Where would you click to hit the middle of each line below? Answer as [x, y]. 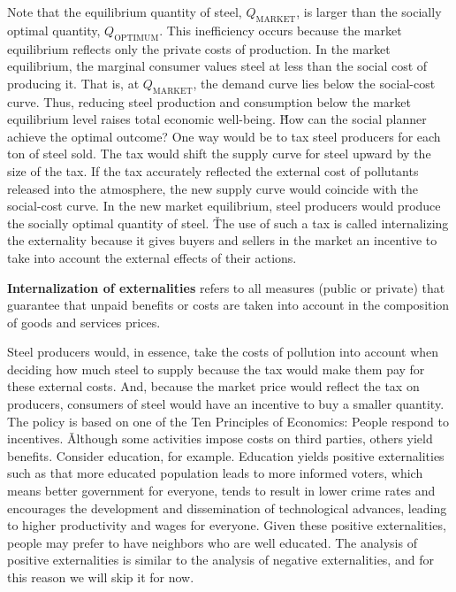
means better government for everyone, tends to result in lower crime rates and [221, 491]
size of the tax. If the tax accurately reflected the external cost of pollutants [213, 170]
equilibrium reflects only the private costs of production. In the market [199, 48]
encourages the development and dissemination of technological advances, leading [227, 507]
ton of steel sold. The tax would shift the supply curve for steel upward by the [219, 154]
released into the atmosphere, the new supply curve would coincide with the [213, 188]
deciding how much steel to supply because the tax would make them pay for [216, 369]
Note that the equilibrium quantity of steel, [125, 12]
